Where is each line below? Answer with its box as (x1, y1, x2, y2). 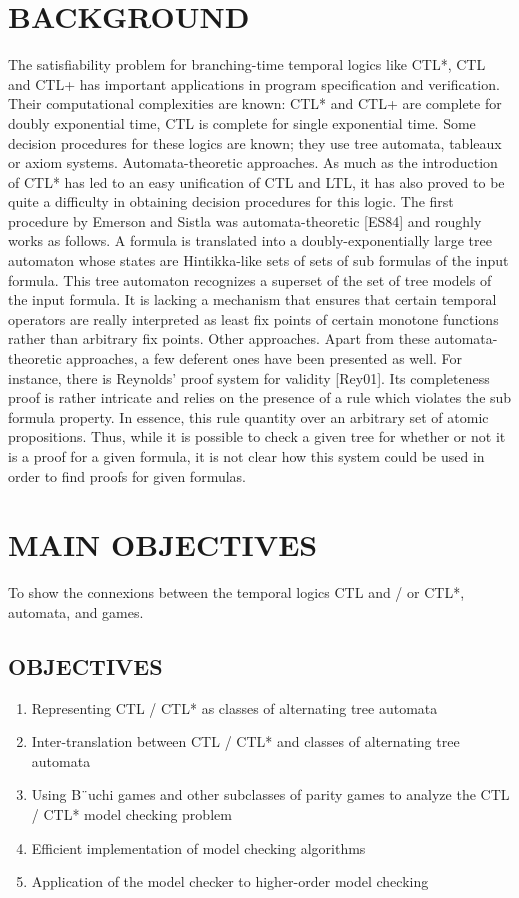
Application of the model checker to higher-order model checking (31, 871, 429, 892)
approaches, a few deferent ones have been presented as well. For (66, 348, 463, 369)
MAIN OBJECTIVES (8, 524, 318, 565)
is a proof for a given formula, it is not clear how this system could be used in (8, 446, 485, 466)
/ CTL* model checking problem (31, 804, 232, 825)
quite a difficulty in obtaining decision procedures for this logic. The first (8, 191, 454, 212)
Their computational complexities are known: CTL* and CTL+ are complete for (8, 93, 502, 114)
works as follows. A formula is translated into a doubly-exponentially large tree (8, 230, 492, 251)
